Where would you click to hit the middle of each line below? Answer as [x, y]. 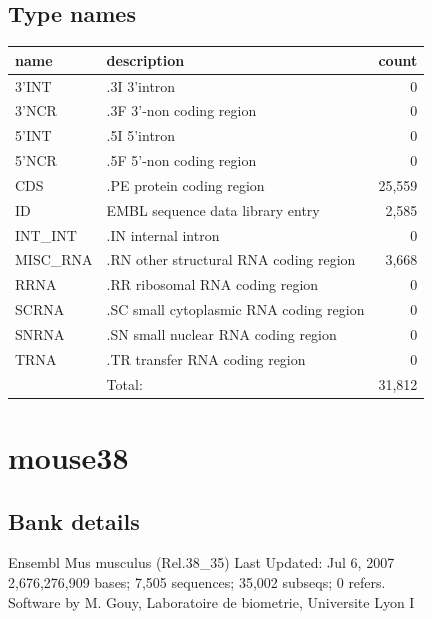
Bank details [74, 520]
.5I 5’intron [141, 135]
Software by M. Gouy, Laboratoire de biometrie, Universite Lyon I [211, 601]
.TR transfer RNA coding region [206, 358]
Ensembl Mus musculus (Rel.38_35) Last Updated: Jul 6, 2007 [201, 562]
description [145, 59]
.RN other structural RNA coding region [231, 259]
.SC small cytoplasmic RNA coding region [235, 309]
